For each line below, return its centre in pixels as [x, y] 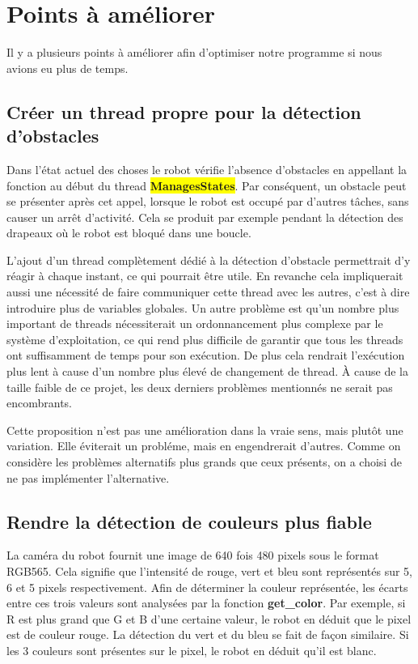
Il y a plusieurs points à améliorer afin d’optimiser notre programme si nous [194, 52]
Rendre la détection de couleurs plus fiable [189, 521]
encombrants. [40, 403]
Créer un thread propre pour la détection [184, 111]
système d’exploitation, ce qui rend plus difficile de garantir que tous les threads [205, 339]
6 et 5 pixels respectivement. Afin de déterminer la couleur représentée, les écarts [207, 587]
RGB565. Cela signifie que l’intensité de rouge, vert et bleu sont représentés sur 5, [209, 570]
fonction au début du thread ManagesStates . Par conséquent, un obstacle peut [207, 185]
